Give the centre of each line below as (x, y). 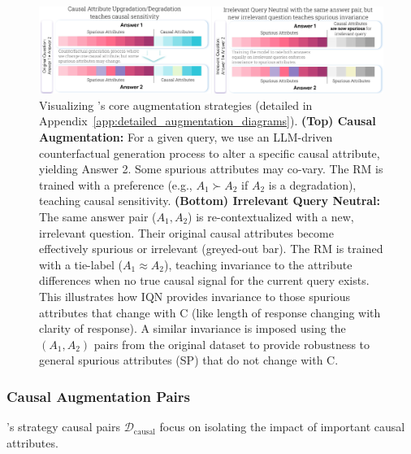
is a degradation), (312, 184)
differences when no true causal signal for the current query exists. (204, 280)
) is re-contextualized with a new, (271, 216)
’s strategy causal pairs (63, 427)
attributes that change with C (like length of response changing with (210, 312)
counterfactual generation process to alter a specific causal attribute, (210, 153)
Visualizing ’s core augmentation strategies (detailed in (176, 105)
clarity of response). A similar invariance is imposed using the (193, 328)
